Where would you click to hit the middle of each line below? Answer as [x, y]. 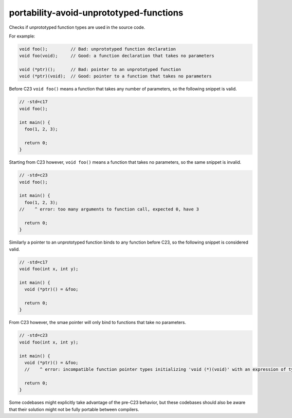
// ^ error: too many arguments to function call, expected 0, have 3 [109, 209]
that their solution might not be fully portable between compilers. [74, 409]
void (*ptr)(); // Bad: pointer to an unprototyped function [100, 70]
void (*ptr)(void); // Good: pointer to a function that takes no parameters [115, 76]
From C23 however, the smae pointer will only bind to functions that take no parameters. [98, 323]
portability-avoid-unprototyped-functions [96, 13]
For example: [22, 36]
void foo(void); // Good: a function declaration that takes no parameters [117, 56]
